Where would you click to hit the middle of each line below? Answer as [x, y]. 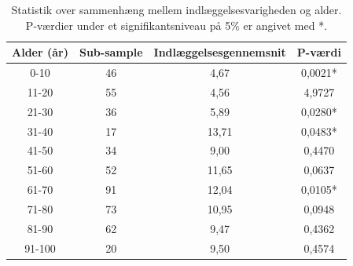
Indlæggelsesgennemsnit [220, 52]
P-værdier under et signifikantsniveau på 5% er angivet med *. [176, 25]
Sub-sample [111, 52]
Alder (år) [40, 52]
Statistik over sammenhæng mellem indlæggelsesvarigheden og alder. [176, 9]
